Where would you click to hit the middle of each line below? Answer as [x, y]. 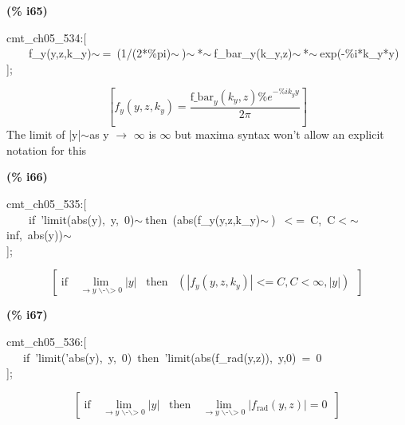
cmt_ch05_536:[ [47, 341]
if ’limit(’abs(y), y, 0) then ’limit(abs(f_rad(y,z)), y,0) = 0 [172, 357]
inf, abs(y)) [35, 235]
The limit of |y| [44, 134]
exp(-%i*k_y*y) [360, 53]
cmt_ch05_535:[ [47, 204]
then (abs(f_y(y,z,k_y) [203, 219]
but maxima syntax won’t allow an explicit [279, 134]
